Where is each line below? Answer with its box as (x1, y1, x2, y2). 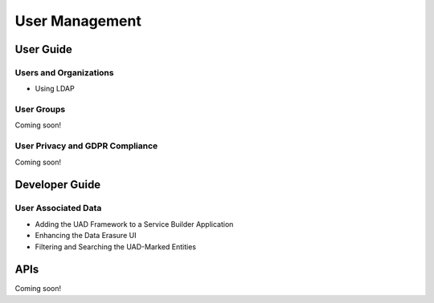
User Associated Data (14, 203, 102, 214)
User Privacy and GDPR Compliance (14, 140, 158, 151)
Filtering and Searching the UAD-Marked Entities (35, 241, 197, 252)
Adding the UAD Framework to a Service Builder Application (35, 219, 234, 228)
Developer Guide (14, 178, 101, 192)
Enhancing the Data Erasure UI (35, 231, 137, 240)
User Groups (14, 104, 66, 115)
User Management (14, 12, 142, 30)
